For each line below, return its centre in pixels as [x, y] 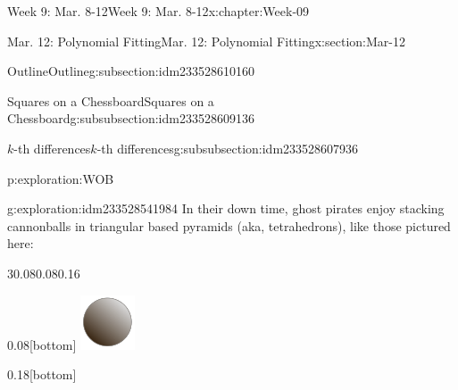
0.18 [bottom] [42, 374]
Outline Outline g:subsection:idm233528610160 [131, 71]
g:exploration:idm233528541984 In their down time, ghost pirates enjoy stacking [226, 208]
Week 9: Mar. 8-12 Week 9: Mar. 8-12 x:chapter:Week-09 [158, 11]
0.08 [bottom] [42, 344]
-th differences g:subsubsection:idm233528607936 [228, 148]
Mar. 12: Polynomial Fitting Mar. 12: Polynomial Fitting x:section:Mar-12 [206, 41]
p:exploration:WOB [61, 178]
